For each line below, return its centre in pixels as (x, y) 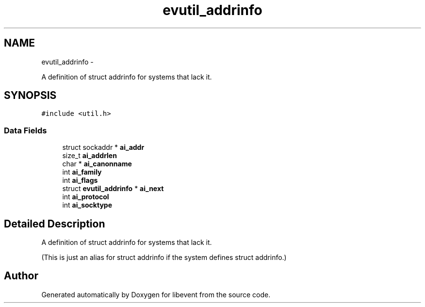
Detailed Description (55, 224)
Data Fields (25, 130)
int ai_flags (80, 180)
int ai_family (82, 172)
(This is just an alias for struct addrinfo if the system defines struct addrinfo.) (164, 258)
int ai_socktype (87, 205)
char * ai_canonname (97, 164)
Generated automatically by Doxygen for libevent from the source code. (156, 294)
